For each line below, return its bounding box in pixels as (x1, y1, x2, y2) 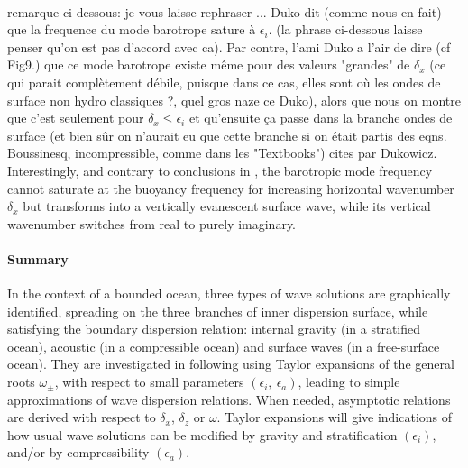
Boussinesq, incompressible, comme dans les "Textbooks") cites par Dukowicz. (7, 143, 437, 162)
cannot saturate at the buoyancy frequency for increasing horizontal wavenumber (7, 179, 454, 197)
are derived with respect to (7, 408, 156, 427)
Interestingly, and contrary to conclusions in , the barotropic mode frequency (7, 161, 433, 179)
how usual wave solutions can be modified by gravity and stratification (7, 425, 398, 444)
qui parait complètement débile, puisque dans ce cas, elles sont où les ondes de (7, 72, 441, 91)
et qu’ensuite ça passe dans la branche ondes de (188, 108, 453, 127)
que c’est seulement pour (7, 108, 144, 127)
